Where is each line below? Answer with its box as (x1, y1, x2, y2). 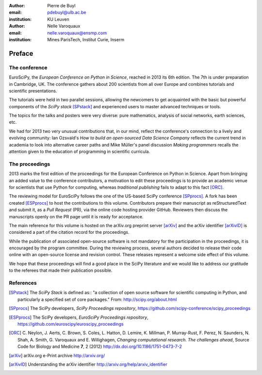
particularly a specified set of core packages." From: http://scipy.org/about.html (17, 296, 177, 302)
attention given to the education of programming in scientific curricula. (9, 148, 150, 155)
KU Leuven (47, 16, 70, 22)
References (9, 279, 37, 286)
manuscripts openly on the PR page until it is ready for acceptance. (9, 213, 144, 219)
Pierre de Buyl (47, 3, 76, 8)
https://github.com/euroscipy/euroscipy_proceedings (17, 321, 124, 327)
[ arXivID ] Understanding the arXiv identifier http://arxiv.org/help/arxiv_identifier (9, 361, 167, 367)
